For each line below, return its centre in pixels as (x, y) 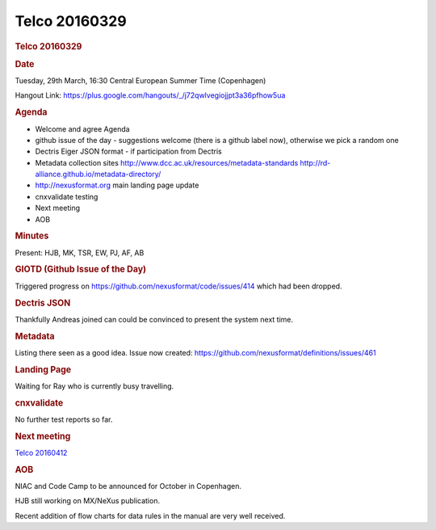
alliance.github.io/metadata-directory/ (98, 175)
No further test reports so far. (64, 419)
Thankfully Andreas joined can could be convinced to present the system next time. (154, 319)
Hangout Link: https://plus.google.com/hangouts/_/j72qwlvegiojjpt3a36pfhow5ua (150, 95)
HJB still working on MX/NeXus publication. (88, 501)
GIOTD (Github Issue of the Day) (81, 269)
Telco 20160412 (41, 452)
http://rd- (315, 162)
